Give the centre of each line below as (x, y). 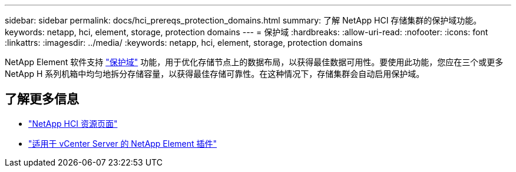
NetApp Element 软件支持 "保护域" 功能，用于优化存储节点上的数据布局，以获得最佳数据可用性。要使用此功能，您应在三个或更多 (254, 62)
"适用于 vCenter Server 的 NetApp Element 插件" (123, 143)
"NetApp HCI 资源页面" (73, 123)
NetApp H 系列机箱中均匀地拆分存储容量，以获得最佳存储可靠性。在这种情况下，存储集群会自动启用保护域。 (215, 74)
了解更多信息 (42, 99)
